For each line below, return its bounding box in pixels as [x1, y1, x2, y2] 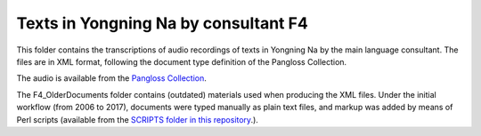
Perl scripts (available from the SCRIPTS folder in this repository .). [16, 114, 258, 124]
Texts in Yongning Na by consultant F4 [16, 13, 309, 33]
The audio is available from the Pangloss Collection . [16, 73, 207, 84]
